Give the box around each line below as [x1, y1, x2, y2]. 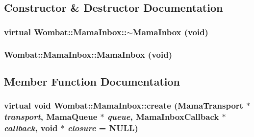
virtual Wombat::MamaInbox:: [4, 25, 127, 38]
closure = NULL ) [68, 122, 138, 134]
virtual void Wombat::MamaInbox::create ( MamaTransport [4, 99, 243, 112]
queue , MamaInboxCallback [107, 111, 219, 123]
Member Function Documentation [4, 73, 180, 89]
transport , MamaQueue [4, 111, 98, 123]
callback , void [4, 122, 58, 134]
